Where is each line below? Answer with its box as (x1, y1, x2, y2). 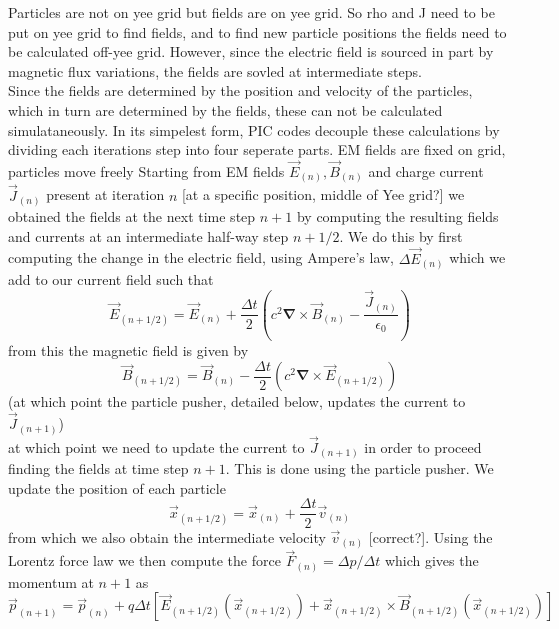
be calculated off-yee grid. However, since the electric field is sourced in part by (8, 41, 494, 62)
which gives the (384, 550, 479, 571)
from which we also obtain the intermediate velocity (8, 526, 326, 547)
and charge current (368, 160, 484, 181)
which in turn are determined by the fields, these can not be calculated (8, 99, 443, 120)
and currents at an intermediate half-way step (8, 225, 289, 246)
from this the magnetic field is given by (8, 340, 249, 361)
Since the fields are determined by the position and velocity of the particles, (8, 80, 473, 101)
